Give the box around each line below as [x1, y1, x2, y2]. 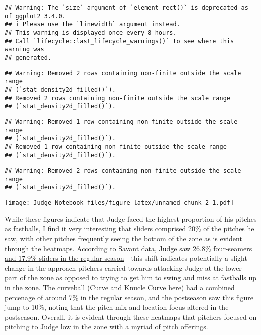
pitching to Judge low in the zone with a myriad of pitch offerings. [5, 321, 208, 332]
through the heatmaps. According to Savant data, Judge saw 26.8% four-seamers [5, 243, 252, 253]
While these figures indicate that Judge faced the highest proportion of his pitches [5, 213, 257, 224]
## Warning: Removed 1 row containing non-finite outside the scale [5, 118, 238, 125]
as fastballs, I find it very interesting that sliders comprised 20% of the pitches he [5, 223, 254, 234]
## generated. [5, 54, 52, 61]
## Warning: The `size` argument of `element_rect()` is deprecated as [5, 4, 248, 11]
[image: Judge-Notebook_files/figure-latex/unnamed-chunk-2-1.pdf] [5, 199, 234, 207]
